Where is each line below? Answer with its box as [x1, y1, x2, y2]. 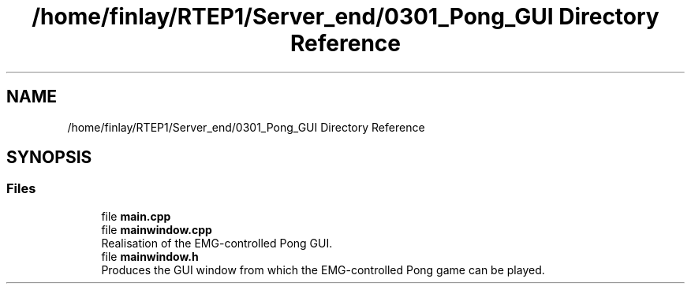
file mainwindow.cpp [101, 222, 212, 236]
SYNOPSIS [6, 147, 92, 168]
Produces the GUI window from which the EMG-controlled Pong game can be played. [101, 262, 545, 277]
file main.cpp [101, 209, 171, 223]
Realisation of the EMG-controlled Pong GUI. [101, 236, 333, 250]
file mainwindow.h [101, 249, 199, 263]
